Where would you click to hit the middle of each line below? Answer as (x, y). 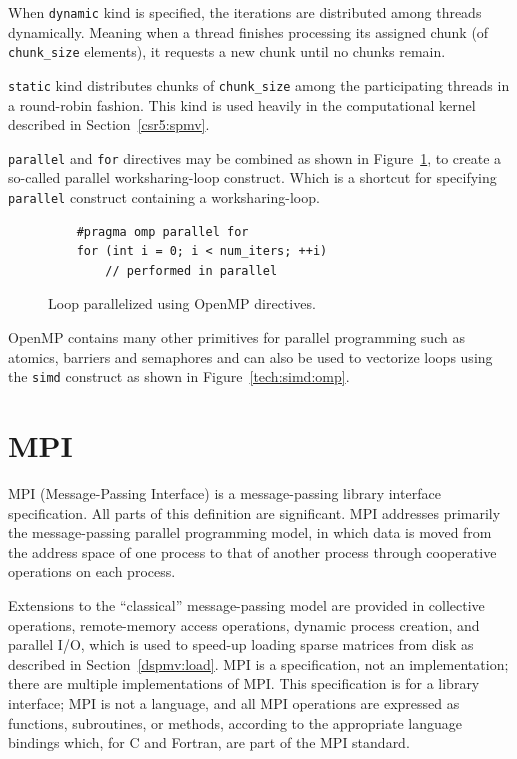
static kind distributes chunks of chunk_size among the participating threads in (259, 84)
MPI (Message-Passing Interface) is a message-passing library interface (224, 493)
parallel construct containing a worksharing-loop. (164, 197)
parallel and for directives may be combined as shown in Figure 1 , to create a (255, 157)
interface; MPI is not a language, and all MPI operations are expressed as (234, 702)
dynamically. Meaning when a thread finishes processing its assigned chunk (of (248, 31)
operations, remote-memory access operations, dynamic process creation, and (244, 624)
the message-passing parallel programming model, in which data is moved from (250, 532)
